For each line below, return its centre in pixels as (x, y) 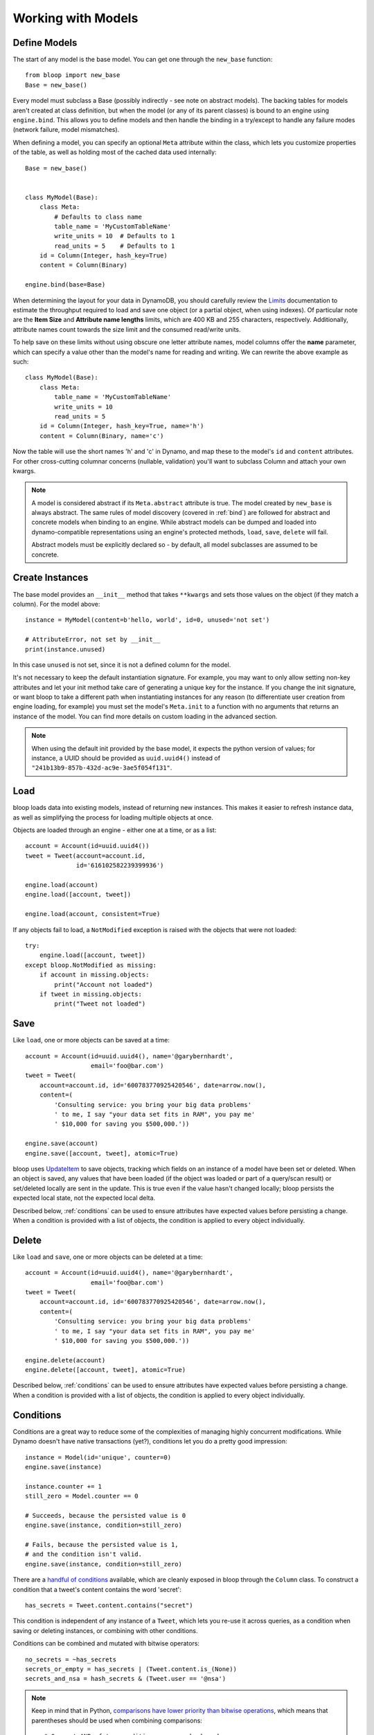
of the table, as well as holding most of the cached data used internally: (115, 152)
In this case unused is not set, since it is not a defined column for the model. (122, 665)
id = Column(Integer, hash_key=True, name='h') (122, 426)
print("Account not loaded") (104, 984)
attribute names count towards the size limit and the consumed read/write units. (127, 329)
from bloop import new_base (73, 75)
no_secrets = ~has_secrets (71, 1659)
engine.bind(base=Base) (65, 285)
